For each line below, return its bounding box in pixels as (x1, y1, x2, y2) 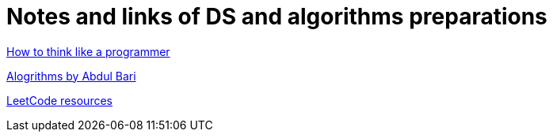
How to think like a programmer (6, 44, 170, 58)
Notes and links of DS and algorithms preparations (6, 3, 547, 30)
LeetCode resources (6, 93, 113, 107)
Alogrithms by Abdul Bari (6, 69, 136, 83)
